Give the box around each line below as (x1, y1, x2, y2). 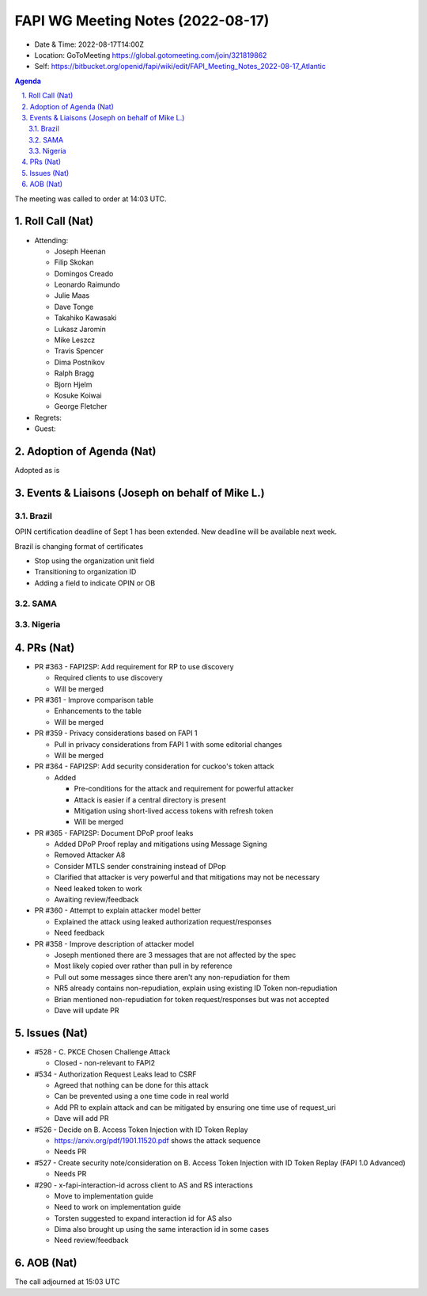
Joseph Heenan (54, 246, 106, 256)
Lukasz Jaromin (54, 324, 107, 334)
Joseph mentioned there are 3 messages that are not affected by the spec (54, 950, 297, 959)
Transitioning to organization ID (34, 567, 137, 577)
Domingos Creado (54, 269, 114, 278)
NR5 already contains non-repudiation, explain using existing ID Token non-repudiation (54, 983, 338, 993)
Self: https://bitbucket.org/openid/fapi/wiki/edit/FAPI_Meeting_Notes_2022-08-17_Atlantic (34, 62, 327, 71)
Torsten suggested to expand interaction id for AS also (54, 1213, 232, 1223)
